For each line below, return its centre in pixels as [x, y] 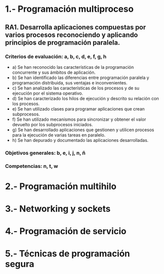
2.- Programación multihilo [61, 186]
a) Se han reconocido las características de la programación [73, 67]
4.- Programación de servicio [66, 231]
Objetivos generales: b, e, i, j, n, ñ [45, 153]
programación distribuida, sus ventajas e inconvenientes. [70, 82]
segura [20, 264]
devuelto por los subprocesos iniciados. [52, 124]
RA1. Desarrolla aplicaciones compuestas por [75, 27]
